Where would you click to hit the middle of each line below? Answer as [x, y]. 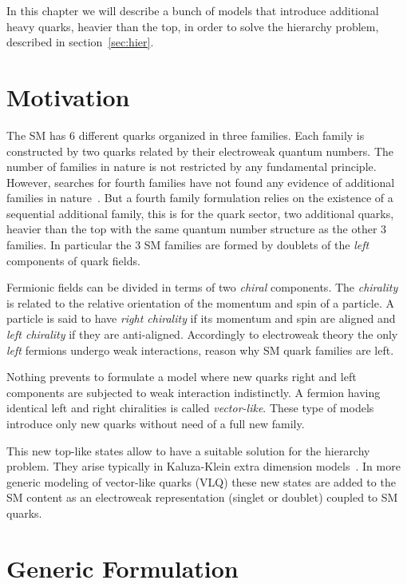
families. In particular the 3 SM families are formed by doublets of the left [188, 245]
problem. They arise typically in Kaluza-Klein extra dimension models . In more [203, 466]
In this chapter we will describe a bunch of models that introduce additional [193, 10]
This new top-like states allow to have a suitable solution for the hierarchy [188, 450]
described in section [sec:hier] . [80, 42]
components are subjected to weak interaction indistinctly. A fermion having [194, 392]
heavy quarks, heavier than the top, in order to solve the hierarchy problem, [193, 26]
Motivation [68, 96]
